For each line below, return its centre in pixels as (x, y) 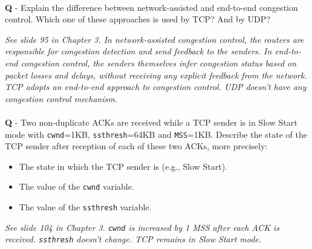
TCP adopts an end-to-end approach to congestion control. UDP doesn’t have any (156, 87)
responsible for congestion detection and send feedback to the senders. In (138, 51)
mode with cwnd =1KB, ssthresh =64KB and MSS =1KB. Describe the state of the (156, 134)
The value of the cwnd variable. (76, 186)
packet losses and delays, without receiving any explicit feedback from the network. (156, 75)
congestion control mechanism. (61, 98)
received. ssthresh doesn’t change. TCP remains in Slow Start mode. (133, 239)
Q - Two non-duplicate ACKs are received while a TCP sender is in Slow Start (151, 122)
